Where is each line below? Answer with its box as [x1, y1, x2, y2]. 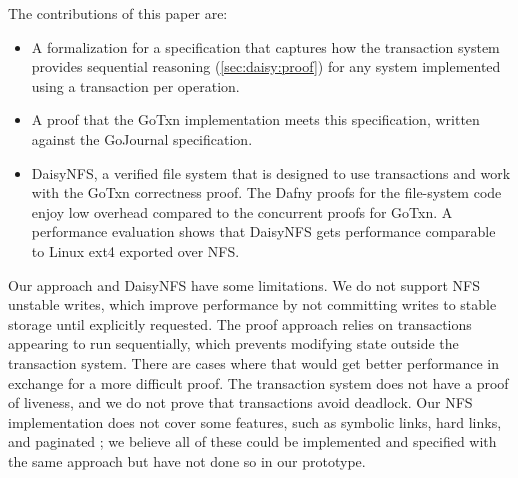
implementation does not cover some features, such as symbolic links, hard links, [8, 411, 502, 432]
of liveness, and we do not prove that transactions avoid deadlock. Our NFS [8, 392, 473, 413]
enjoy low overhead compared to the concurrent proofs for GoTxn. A [31, 201, 453, 222]
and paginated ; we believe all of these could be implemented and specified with [8, 431, 497, 452]
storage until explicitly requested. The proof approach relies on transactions [8, 313, 472, 334]
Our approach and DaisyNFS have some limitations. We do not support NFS [8, 274, 480, 295]
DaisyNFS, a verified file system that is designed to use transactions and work [31, 162, 511, 183]
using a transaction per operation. [31, 75, 240, 96]
